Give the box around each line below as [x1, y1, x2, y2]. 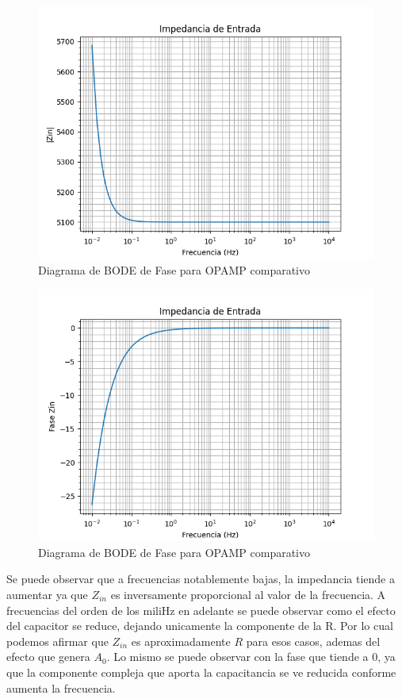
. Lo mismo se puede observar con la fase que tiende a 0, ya [106, 648, 396, 665]
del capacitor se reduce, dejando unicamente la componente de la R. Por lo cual [6, 617, 393, 634]
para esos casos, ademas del [246, 632, 381, 649]
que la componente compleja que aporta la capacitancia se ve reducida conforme [6, 663, 396, 680]
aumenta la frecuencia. [6, 679, 116, 696]
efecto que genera [6, 648, 90, 665]
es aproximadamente [131, 632, 231, 649]
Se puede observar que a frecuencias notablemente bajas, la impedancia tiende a [6, 570, 395, 587]
